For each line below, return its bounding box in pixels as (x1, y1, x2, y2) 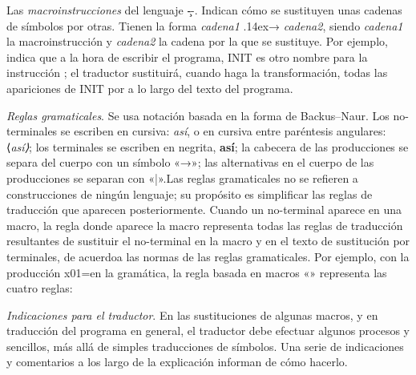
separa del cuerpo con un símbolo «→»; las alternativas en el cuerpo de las (6, 154, 374, 171)
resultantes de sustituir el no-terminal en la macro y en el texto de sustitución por (6, 232, 410, 249)
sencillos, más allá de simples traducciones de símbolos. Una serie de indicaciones (6, 337, 404, 354)
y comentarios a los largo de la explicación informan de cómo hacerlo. (6, 353, 348, 370)
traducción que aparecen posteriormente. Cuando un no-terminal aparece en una (6, 201, 402, 218)
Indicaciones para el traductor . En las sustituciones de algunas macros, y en (6, 306, 378, 323)
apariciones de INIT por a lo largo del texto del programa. (6, 79, 293, 96)
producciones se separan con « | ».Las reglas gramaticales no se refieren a (6, 169, 358, 186)
